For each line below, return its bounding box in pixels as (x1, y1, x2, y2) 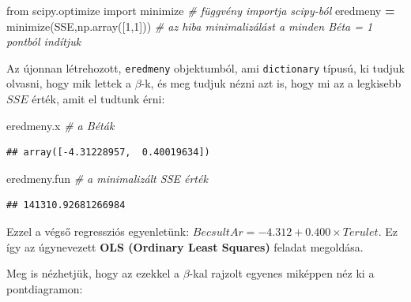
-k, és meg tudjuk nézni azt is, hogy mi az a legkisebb (141, 75, 402, 91)
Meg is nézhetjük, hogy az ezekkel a (6, 265, 179, 281)
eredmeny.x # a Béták (6, 117, 115, 133)
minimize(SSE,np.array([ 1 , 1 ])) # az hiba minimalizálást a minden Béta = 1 (6, 17, 373, 34)
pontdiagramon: (6, 280, 83, 296)
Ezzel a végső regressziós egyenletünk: (6, 223, 190, 239)
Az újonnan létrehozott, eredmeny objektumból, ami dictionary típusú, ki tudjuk (6, 59, 405, 76)
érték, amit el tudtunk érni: (32, 91, 165, 107)
